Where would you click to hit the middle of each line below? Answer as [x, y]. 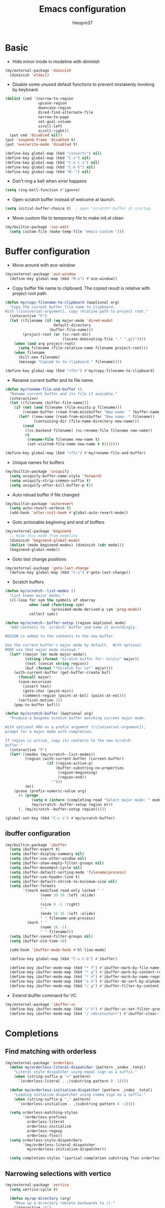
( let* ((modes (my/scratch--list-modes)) [53, 754]
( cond [28, 426]
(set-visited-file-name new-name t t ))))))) [73, 444]
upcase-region [53, 103]
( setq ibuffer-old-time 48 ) [38, 941]
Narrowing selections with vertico [58, 1174]
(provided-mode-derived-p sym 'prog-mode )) [96, 609]
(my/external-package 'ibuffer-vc [41, 1004]
